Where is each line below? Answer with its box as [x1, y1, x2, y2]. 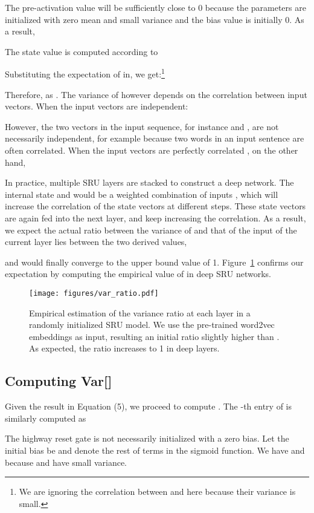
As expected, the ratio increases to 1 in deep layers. [29, 342, 220, 355]
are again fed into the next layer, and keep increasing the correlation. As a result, [5, 211, 306, 224]
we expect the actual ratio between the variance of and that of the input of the [5, 223, 297, 236]
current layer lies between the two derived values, [5, 235, 187, 248]
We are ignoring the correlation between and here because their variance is [19, 485, 296, 498]
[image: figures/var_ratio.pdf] [29, 289, 159, 298]
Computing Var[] [5, 371, 112, 390]
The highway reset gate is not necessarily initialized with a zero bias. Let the [5, 432, 289, 445]
